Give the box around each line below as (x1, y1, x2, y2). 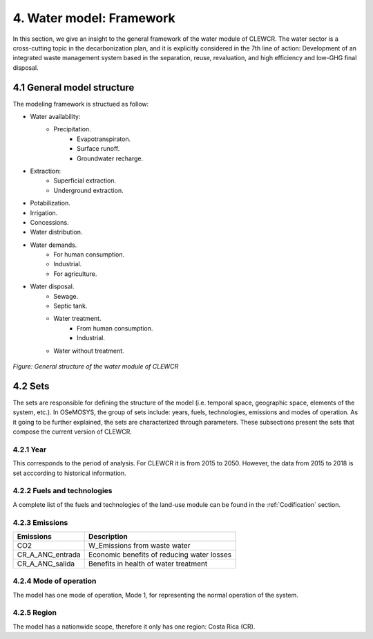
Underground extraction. (53, 186, 124, 194)
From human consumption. (77, 324, 153, 332)
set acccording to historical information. (12, 469, 127, 477)
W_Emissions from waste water (88, 540, 191, 550)
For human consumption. (53, 250, 125, 259)
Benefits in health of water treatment (88, 559, 208, 568)
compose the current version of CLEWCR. (12, 427, 133, 436)
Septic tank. (53, 302, 88, 311)
